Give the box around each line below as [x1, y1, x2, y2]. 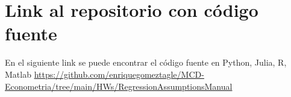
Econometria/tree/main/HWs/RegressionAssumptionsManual [5, 80, 233, 92]
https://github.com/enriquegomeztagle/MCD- [34, 67, 204, 80]
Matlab [5, 67, 31, 80]
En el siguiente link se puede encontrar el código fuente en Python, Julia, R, [5, 56, 287, 69]
